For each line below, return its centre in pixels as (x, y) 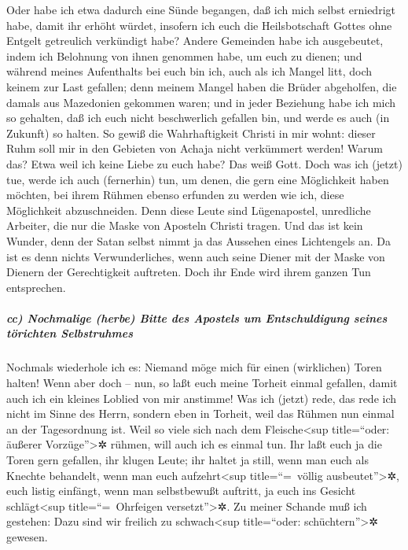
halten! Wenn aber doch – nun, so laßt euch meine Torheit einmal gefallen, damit (202, 383)
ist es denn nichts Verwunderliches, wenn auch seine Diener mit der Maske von (196, 256)
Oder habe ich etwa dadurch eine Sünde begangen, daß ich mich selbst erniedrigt (201, 9)
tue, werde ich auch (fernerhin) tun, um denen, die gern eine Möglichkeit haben (198, 179)
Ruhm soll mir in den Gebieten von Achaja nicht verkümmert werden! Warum (195, 148)
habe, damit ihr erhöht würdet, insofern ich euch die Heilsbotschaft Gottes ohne (199, 25)
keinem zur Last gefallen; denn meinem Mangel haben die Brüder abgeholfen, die (202, 86)
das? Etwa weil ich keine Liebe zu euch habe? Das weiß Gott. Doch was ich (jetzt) (204, 163)
